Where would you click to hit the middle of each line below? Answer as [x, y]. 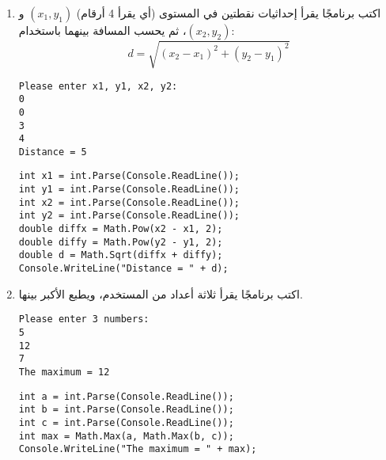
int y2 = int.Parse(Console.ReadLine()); [129, 216]
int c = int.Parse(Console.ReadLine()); [126, 422]
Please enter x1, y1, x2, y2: [98, 86]
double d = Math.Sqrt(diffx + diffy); [121, 255]
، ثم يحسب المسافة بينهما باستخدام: [127, 30]
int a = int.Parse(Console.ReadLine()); [126, 396]
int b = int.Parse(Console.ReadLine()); [126, 410]
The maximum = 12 [64, 372]
